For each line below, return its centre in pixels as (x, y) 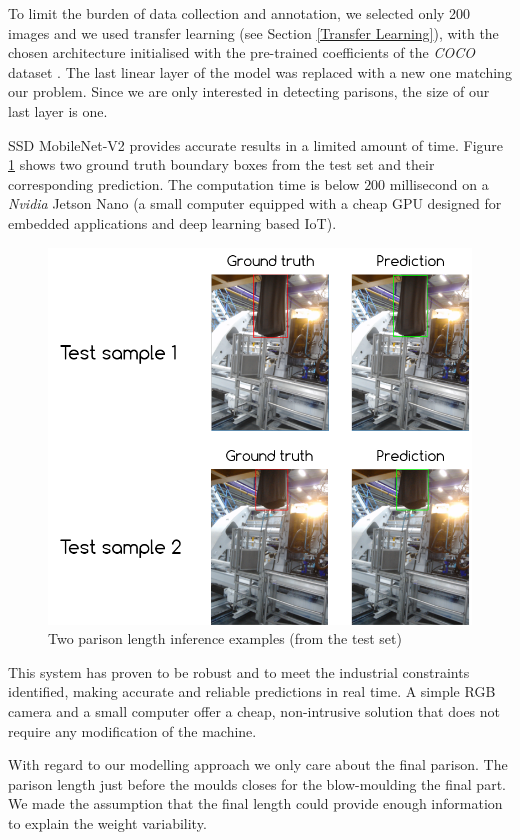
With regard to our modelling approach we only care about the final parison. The (258, 764)
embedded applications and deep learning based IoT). (172, 222)
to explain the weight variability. (107, 822)
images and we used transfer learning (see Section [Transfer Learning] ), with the (253, 32)
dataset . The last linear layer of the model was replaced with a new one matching (260, 71)
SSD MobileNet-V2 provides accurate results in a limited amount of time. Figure (256, 144)
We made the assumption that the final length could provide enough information (255, 803)
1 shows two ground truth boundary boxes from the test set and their (221, 164)
